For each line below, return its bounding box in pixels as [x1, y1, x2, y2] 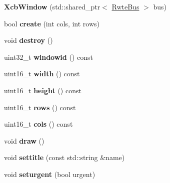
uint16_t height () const [4, 85, 81, 95]
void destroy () [4, 35, 53, 45]
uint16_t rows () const [4, 102, 76, 112]
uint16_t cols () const [4, 119, 73, 129]
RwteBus [111, 1, 139, 11]
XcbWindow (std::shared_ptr [4, 1, 100, 11]
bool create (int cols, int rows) [4, 18, 100, 28]
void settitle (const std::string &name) [4, 152, 125, 163]
